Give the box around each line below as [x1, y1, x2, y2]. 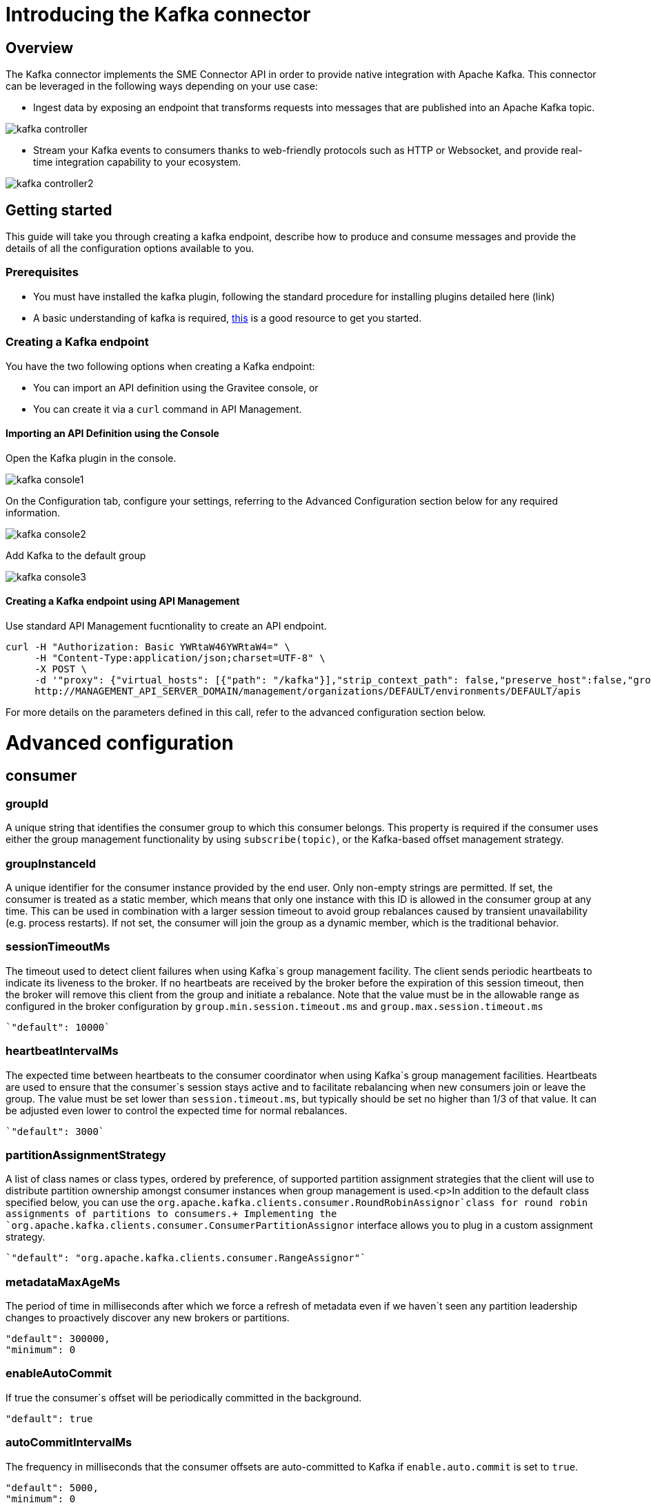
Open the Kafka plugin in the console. [6, 451, 177, 464]
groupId [6, 796, 49, 810]
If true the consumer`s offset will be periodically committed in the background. [6, 1391, 362, 1404]
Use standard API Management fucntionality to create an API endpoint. [6, 619, 327, 632]
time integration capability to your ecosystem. [33, 156, 241, 168]
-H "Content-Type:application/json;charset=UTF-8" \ [34, 652, 325, 663]
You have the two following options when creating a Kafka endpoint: [6, 360, 315, 372]
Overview [6, 39, 74, 57]
